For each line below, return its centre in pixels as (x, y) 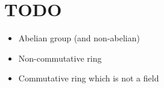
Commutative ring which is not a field (89, 78)
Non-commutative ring (60, 58)
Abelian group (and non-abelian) (79, 38)
